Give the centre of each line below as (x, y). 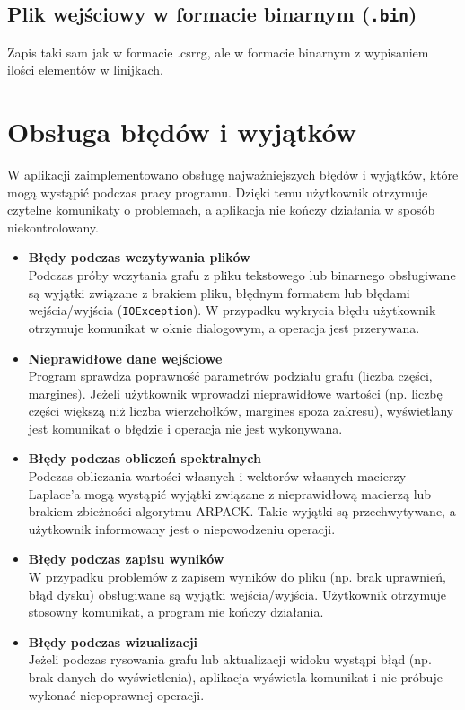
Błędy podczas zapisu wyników (126, 559)
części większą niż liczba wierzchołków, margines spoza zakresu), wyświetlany (241, 411)
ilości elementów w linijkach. (85, 70)
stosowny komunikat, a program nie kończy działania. (176, 612)
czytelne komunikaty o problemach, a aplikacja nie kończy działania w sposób (221, 210)
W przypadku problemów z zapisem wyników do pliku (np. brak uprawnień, (237, 577)
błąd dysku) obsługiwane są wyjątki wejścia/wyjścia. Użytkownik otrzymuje (237, 594)
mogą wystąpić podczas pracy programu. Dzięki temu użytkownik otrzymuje (218, 192)
